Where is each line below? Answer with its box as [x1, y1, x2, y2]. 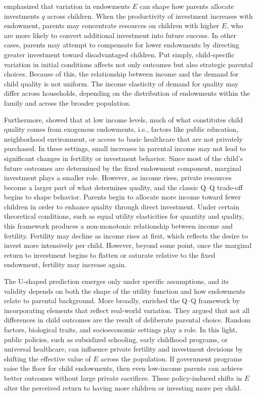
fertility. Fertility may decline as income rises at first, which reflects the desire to [4, 230, 248, 240]
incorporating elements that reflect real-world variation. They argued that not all [4, 305, 250, 315]
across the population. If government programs [100, 353, 242, 363]
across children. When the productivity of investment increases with [47, 10, 253, 21]
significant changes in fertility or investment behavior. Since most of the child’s [4, 153, 243, 163]
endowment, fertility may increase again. [4, 259, 127, 270]
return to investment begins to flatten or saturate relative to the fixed [4, 249, 215, 260]
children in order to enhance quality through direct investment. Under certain [4, 201, 239, 211]
